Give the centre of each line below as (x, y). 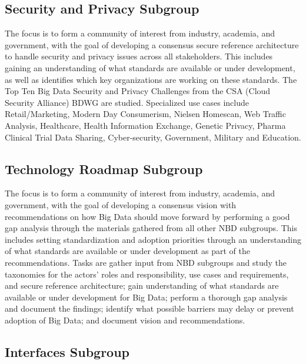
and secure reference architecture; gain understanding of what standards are (142, 285)
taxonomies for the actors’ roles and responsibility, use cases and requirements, (147, 274)
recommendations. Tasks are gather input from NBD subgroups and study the (146, 262)
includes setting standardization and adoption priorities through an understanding (153, 239)
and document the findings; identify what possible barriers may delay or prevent (149, 308)
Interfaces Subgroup (67, 351)
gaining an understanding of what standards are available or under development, (150, 67)
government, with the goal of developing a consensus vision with (121, 204)
